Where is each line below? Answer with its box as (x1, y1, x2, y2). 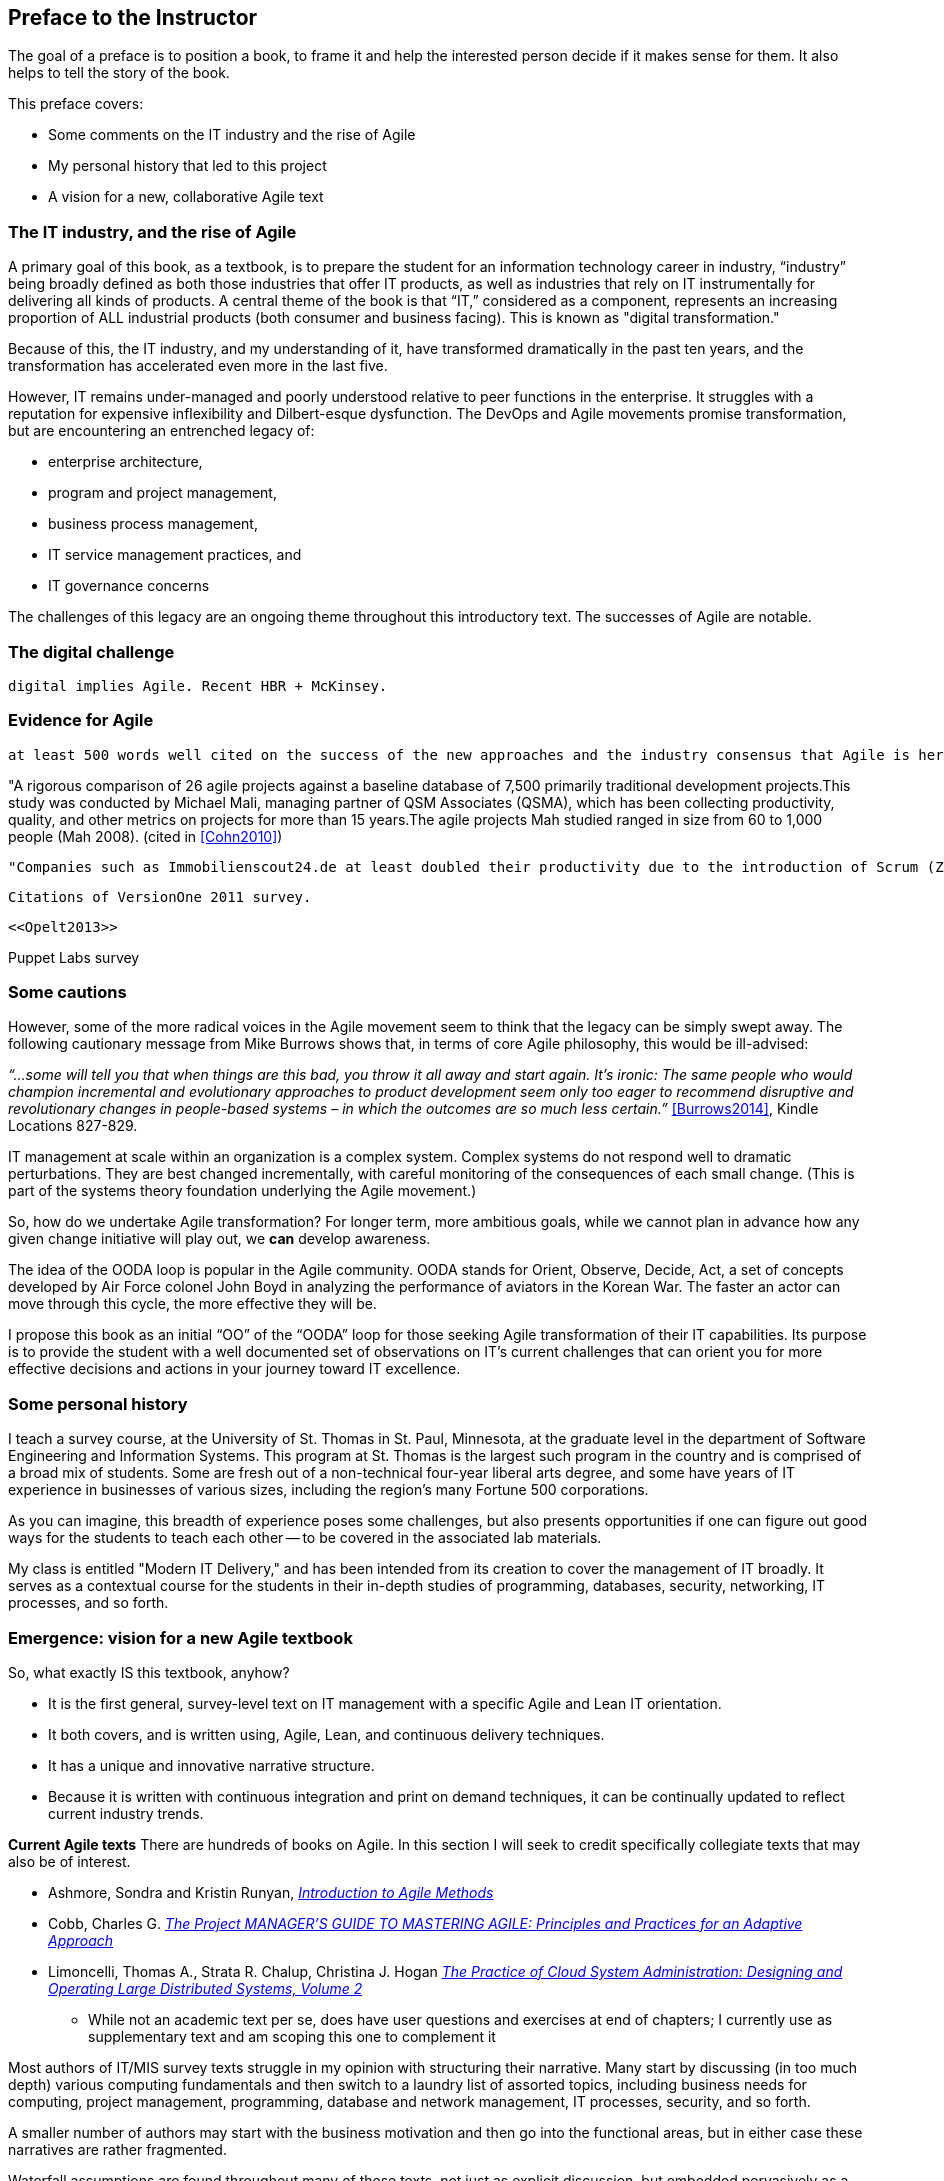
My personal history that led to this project (48, 157, 327, 175)
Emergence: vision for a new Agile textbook (8, 1627, 353, 1648)
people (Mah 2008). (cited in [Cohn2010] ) (8, 827, 283, 845)
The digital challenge (8, 641, 175, 662)
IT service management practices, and (48, 546, 302, 564)
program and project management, (48, 484, 277, 502)
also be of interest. (8, 1852, 131, 1870)
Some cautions (8, 982, 127, 1003)
